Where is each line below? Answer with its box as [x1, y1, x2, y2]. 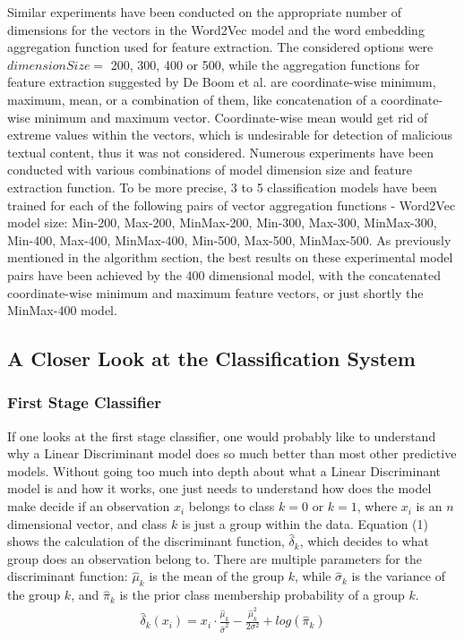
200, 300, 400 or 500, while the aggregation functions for [110, 55, 420, 73]
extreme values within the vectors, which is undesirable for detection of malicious [7, 125, 453, 144]
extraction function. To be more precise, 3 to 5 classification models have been [7, 177, 437, 196]
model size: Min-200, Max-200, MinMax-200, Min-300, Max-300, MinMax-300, [7, 213, 437, 232]
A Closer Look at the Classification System [7, 345, 416, 372]
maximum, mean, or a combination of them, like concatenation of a [7, 90, 377, 108]
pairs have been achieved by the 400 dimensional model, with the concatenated [7, 265, 441, 284]
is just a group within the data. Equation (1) [182, 514, 428, 533]
